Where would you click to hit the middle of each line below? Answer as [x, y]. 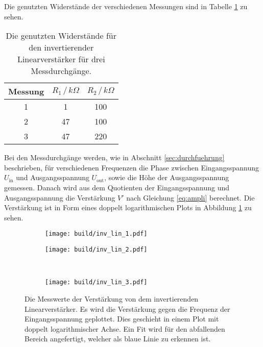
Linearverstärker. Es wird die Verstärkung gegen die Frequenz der [127, 308]
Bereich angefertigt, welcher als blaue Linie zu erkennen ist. [118, 339]
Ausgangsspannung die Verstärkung [60, 197]
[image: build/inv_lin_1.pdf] [96, 234]
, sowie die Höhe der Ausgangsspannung [167, 177]
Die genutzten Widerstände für [61, 36]
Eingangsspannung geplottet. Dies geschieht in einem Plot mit [122, 319]
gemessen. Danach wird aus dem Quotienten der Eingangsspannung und [117, 187]
